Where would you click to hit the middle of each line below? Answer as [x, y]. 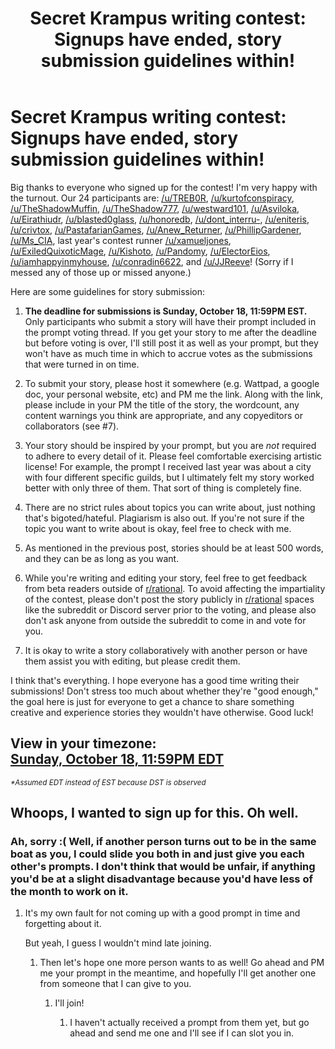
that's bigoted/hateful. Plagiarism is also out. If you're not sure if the [164, 518]
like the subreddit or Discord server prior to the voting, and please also [170, 609]
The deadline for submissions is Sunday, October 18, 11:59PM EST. [166, 311]
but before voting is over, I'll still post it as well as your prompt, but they [171, 343]
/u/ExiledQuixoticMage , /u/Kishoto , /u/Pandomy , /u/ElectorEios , [140, 251]
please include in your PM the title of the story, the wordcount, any [162, 404]
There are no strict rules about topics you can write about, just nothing [170, 507]
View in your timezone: [83, 743]
